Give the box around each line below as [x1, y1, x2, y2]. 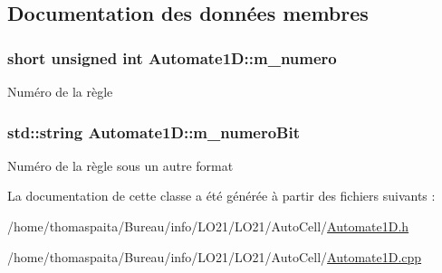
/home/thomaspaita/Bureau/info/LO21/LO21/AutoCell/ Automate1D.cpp [7, 247, 422, 266]
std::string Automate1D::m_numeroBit [7, 120, 300, 143]
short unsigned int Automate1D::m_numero [7, 46, 337, 69]
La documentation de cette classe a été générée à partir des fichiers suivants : [7, 186, 436, 205]
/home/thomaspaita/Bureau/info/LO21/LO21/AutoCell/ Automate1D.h [7, 217, 409, 235]
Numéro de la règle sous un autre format [7, 155, 234, 174]
